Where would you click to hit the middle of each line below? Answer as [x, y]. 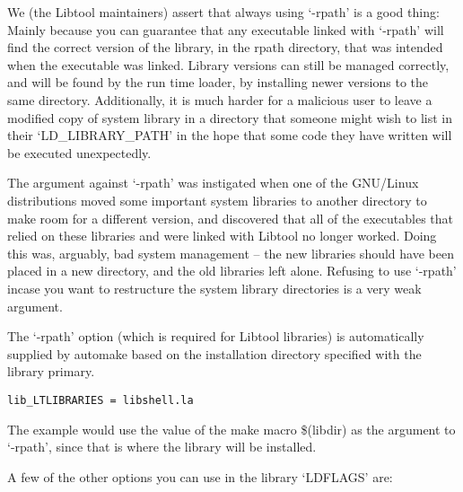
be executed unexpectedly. [79, 152]
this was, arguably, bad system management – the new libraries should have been [231, 253]
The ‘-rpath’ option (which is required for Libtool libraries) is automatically [216, 336]
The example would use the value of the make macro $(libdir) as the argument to [231, 429]
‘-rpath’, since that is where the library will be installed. [162, 447]
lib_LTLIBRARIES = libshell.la [100, 400]
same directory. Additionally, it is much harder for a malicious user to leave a [220, 99]
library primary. [51, 371]
